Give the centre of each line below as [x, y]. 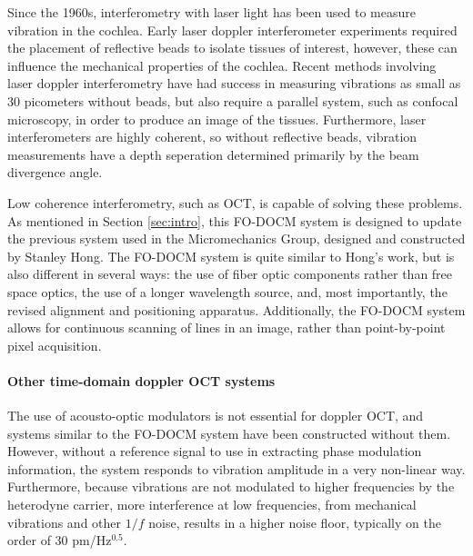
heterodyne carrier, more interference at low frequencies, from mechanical [212, 505]
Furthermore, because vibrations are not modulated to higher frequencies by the [231, 486]
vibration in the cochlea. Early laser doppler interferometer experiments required [232, 30]
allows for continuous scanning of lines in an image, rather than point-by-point [226, 328]
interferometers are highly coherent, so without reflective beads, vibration [212, 137]
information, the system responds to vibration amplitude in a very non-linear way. [236, 468]
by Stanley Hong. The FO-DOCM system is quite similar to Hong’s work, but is [231, 256]
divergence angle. [55, 172]
